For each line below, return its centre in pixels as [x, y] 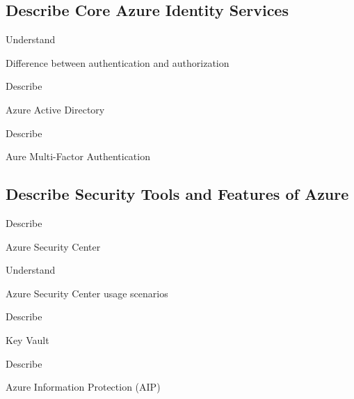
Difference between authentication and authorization [118, 62]
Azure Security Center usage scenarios [87, 293]
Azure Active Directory [55, 109]
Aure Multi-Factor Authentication [78, 156]
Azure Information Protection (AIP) [83, 387]
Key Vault [27, 339]
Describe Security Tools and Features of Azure [177, 194]
